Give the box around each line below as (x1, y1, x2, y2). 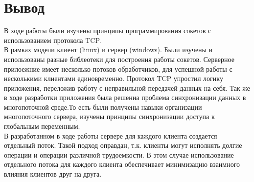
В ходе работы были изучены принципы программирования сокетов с (4, 25, 211, 36)
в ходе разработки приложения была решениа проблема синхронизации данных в (4, 92, 246, 102)
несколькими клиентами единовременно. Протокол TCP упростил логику (4, 73, 223, 83)
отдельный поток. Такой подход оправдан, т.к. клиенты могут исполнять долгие (4, 140, 242, 150)
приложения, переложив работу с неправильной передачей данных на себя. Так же (4, 82, 251, 93)
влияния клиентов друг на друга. (4, 169, 102, 179)
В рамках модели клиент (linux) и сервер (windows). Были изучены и (4, 44, 213, 55)
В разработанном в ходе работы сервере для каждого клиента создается (4, 130, 217, 141)
